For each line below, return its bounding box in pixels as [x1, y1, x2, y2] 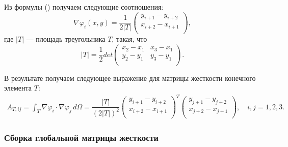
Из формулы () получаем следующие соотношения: [4, 2, 164, 12]
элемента [4, 82, 32, 93]
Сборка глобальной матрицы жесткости [4, 131, 159, 143]
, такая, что [112, 34, 147, 44]
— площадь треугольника [26, 34, 106, 44]
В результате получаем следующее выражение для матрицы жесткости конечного [4, 72, 256, 83]
